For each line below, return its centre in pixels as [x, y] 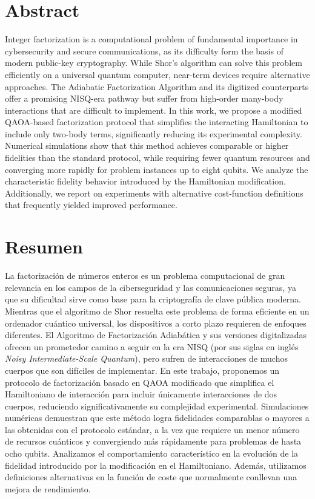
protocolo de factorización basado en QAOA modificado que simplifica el [140, 382]
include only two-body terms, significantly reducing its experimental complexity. [154, 133]
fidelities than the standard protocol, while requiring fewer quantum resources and [157, 158]
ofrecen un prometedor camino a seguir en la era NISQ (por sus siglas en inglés [152, 346]
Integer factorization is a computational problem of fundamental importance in [151, 39]
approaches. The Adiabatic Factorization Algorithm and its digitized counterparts [157, 86]
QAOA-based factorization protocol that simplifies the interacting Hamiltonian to [157, 122]
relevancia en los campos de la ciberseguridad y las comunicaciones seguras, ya [151, 287]
